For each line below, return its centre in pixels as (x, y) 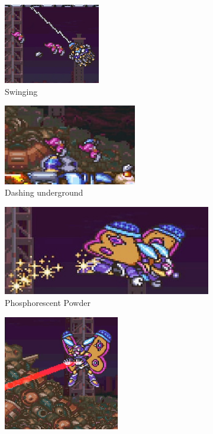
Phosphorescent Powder (48, 302)
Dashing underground (44, 192)
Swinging (21, 91)
